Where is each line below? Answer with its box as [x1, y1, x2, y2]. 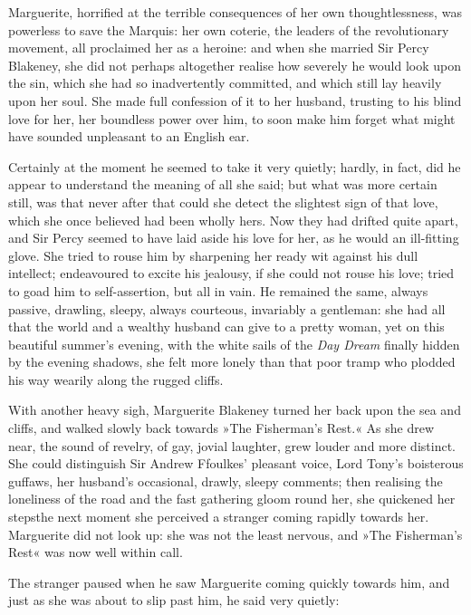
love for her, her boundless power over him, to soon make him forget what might [8, 109, 456, 128]
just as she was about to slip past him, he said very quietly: [8, 591, 340, 610]
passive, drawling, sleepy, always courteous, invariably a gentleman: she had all [8, 299, 446, 318]
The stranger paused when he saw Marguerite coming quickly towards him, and [8, 572, 450, 591]
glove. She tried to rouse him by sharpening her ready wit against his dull [8, 245, 418, 264]
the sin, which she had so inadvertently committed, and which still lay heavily [8, 73, 442, 92]
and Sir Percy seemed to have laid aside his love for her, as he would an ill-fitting [8, 228, 459, 247]
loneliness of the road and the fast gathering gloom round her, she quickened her [8, 489, 456, 508]
